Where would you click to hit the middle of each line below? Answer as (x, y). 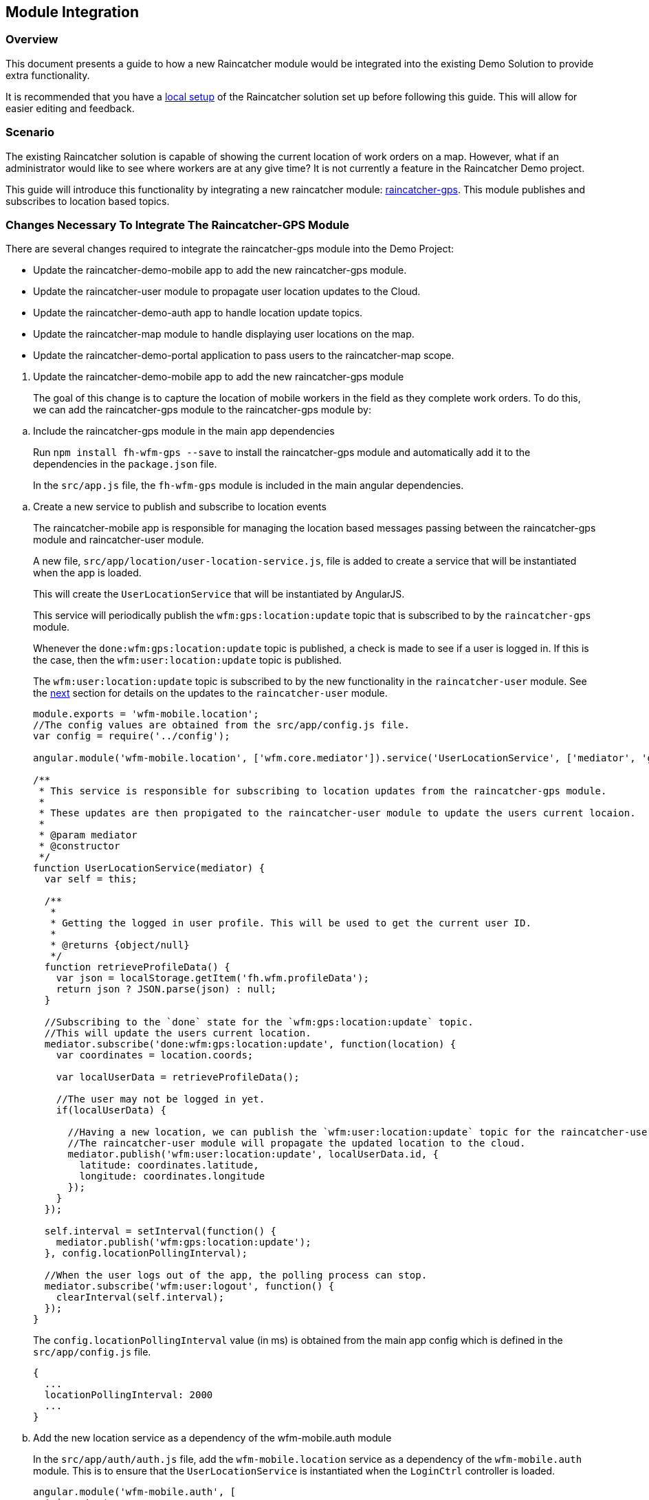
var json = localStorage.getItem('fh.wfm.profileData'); (212, 978)
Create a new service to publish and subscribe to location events (180, 507)
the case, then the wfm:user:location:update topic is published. (187, 660)
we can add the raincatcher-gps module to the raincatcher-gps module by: (202, 410)
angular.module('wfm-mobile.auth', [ (135, 1492)
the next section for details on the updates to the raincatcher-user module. (210, 693)
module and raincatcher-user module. (119, 540)
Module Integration (72, 12)
